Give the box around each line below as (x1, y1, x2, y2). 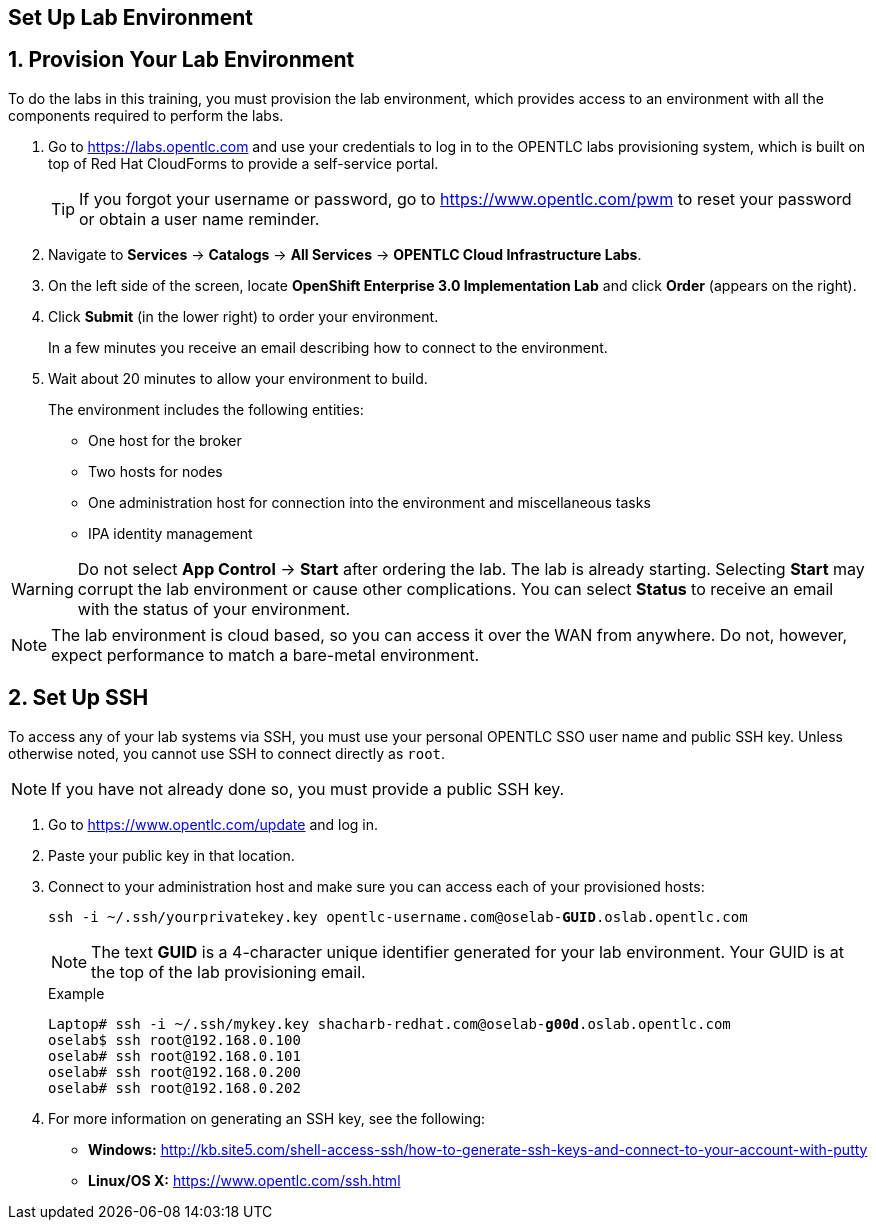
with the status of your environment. (77, 598, 351, 619)
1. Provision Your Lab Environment (8, 47, 355, 73)
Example (48, 984, 105, 1002)
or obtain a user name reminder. (79, 208, 320, 229)
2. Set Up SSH (8, 685, 149, 711)
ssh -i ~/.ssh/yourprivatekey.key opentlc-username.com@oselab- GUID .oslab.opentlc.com (48, 908, 748, 925)
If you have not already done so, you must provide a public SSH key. (51, 778, 565, 799)
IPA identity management (88, 524, 253, 542)
